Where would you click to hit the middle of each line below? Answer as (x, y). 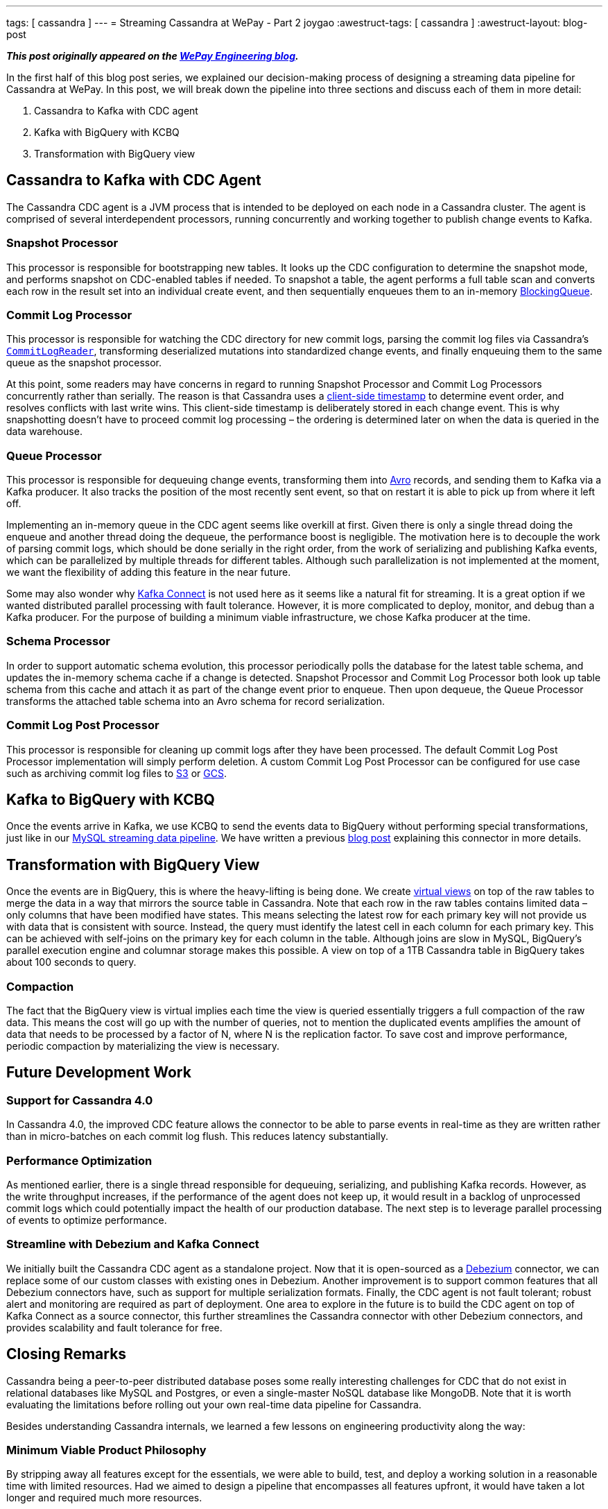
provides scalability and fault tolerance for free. (114, 1327)
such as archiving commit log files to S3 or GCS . (116, 773)
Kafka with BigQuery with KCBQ (107, 132)
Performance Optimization (79, 1160)
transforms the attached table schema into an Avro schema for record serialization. (196, 701)
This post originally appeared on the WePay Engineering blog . (153, 56)
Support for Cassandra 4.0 (80, 1100)
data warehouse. (44, 432)
